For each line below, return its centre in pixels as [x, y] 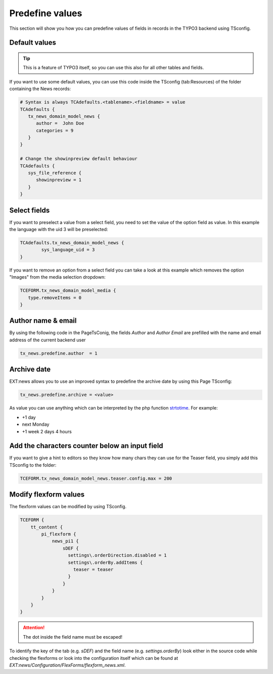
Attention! [34, 627]
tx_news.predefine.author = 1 [59, 353]
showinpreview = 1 [59, 180]
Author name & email [43, 321]
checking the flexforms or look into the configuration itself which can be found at [94, 658]
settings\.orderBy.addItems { [105, 562]
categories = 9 [55, 130]
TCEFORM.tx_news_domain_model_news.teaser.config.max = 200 [96, 478]
